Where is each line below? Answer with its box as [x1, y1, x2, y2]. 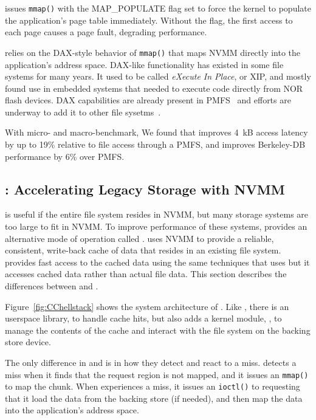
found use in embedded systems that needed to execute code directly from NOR [5, 81, 303, 94]
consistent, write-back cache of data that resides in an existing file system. [5, 244, 281, 256]
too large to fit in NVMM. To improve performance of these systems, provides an [5, 220, 307, 233]
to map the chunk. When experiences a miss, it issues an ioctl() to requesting [5, 380, 300, 393]
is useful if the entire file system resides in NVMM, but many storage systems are [5, 208, 309, 221]
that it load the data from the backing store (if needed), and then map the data [5, 391, 303, 404]
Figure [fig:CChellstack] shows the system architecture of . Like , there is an [5, 300, 289, 312]
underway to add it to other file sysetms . [5, 105, 161, 118]
